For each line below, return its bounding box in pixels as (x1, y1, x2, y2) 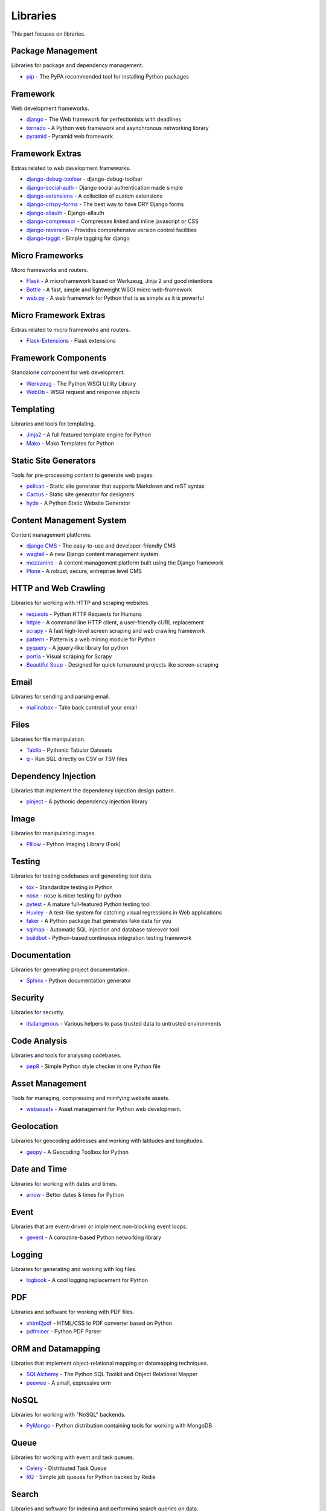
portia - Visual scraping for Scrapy (26, 653, 112, 660)
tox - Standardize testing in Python (26, 883, 113, 891)
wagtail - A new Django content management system (26, 551, 159, 558)
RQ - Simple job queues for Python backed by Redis (26, 1473, 156, 1480)
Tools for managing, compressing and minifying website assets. (11, 1094, 170, 1101)
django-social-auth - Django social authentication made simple (26, 184, 184, 191)
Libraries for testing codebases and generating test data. (11, 872, 153, 879)
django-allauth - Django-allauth (26, 209, 105, 216)
